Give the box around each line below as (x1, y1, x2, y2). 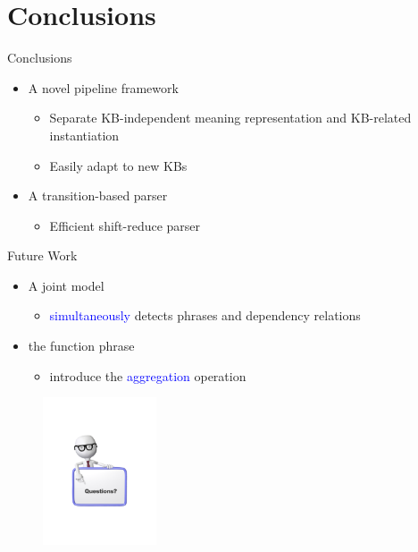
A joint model (28, 276, 104, 294)
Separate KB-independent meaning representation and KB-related (49, 108, 412, 127)
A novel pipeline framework (28, 78, 179, 97)
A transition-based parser (28, 186, 168, 205)
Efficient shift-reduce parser (49, 216, 201, 234)
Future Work (7, 246, 78, 265)
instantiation (49, 125, 120, 144)
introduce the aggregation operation (49, 366, 247, 385)
